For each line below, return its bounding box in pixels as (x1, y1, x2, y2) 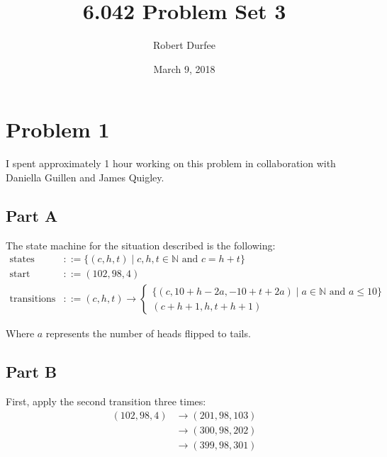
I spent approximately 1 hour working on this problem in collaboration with (6, 156, 336, 171)
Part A (6, 204, 58, 226)
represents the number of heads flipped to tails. (45, 326, 251, 341)
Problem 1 (6, 115, 110, 144)
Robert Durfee (153, 38, 215, 52)
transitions (9, 294, 56, 305)
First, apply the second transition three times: (6, 394, 206, 409)
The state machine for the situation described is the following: (6, 237, 276, 252)
